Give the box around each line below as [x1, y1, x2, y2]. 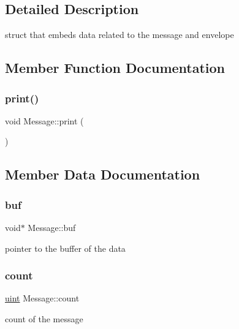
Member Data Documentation [5, 165, 200, 184]
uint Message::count [5, 292, 80, 304]
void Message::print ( [5, 114, 84, 127]
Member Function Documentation [5, 58, 226, 77]
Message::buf [28, 221, 76, 233]
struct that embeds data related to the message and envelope [5, 28, 234, 41]
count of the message [5, 312, 83, 325]
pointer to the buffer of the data [5, 241, 126, 254]
